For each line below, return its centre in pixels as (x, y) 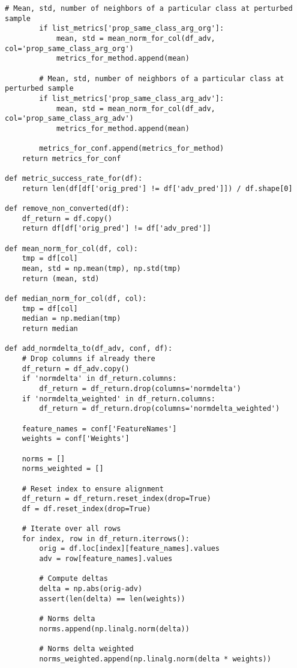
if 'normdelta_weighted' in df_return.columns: (118, 399)
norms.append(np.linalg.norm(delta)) (114, 629)
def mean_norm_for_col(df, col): (71, 248)
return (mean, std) (61, 278)
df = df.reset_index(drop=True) (86, 509)
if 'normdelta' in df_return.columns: (99, 379)
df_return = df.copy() (67, 218)
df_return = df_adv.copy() (76, 369)
